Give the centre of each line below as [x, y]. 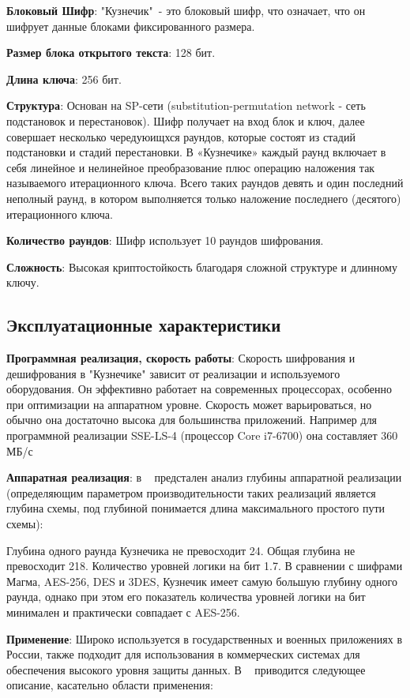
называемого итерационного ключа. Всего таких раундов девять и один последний [205, 183]
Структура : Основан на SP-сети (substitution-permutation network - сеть [186, 105]
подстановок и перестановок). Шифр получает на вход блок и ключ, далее [186, 120]
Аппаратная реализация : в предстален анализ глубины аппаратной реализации [204, 477]
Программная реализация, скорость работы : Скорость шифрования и [181, 358]
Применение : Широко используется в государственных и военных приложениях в [205, 638]
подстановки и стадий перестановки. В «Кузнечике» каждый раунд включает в [196, 152]
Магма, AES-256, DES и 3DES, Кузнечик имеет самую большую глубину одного [202, 581]
